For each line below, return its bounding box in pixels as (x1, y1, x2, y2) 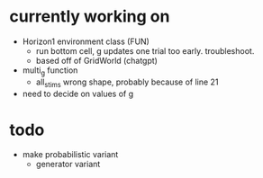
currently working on (9, 6, 170, 27)
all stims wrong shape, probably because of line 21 (35, 76, 219, 89)
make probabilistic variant (22, 149, 119, 160)
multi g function (22, 65, 78, 77)
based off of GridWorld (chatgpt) (35, 55, 158, 66)
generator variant (35, 159, 101, 170)
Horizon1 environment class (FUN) (22, 36, 150, 47)
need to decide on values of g (22, 88, 133, 99)
